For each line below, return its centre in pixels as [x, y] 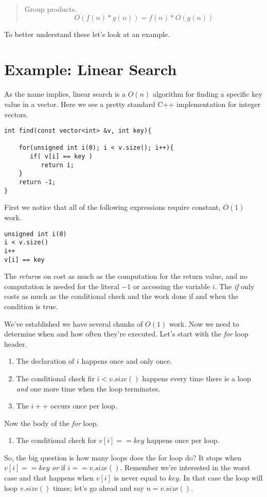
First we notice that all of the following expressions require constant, [112, 207]
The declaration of [45, 361]
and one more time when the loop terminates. [88, 388]
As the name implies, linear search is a [65, 94]
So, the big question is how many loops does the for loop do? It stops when [123, 457]
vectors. [16, 114]
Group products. [50, 9]
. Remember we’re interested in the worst [185, 467]
